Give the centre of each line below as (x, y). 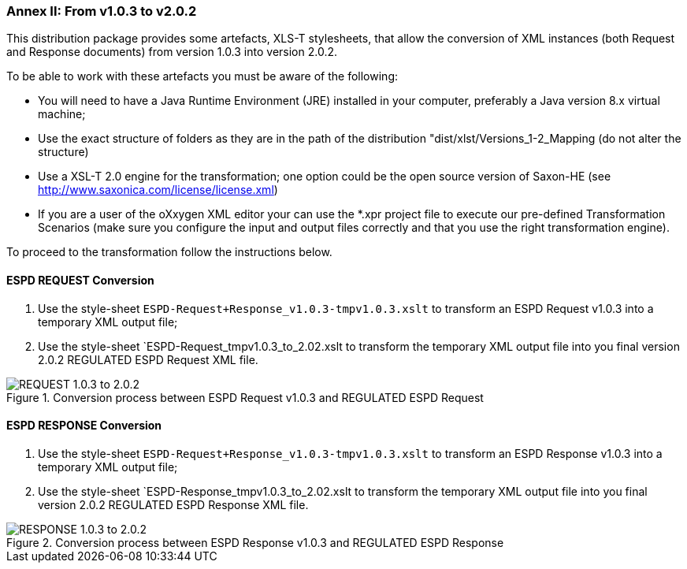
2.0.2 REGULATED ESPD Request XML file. (148, 359)
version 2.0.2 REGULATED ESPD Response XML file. (173, 504)
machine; (62, 114)
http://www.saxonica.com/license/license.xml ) (158, 190)
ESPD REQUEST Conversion (80, 280)
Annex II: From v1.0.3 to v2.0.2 (102, 11)
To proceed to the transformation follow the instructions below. (169, 252)
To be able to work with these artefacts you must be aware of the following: (202, 76)
